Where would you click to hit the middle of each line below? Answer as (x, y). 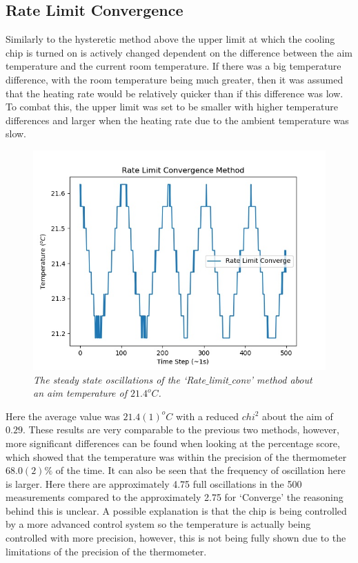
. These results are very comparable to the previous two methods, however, (181, 429)
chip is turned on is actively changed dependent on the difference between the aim (179, 52)
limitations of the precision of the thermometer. (106, 551)
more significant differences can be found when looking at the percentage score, (173, 443)
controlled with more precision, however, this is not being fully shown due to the (176, 538)
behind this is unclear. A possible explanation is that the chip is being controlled (176, 510)
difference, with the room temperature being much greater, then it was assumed (175, 79)
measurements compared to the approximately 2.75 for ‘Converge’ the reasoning (175, 497)
